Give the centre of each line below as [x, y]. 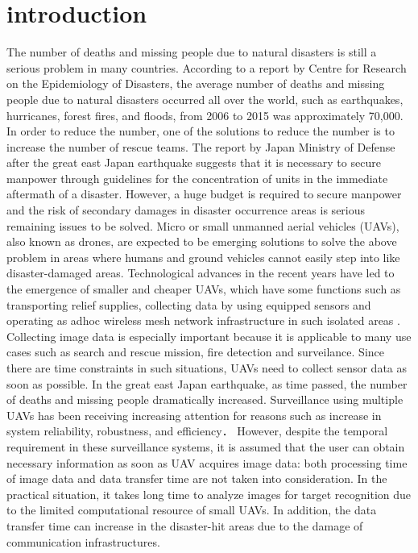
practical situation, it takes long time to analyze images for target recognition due [209, 494]
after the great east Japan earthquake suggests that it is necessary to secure [194, 162]
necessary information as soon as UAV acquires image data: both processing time [207, 462]
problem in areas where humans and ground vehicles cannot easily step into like [203, 257]
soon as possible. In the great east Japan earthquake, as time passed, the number [207, 383]
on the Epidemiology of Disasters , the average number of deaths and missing [196, 83]
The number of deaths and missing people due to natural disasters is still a [192, 52]
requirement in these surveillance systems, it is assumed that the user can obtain [206, 446]
